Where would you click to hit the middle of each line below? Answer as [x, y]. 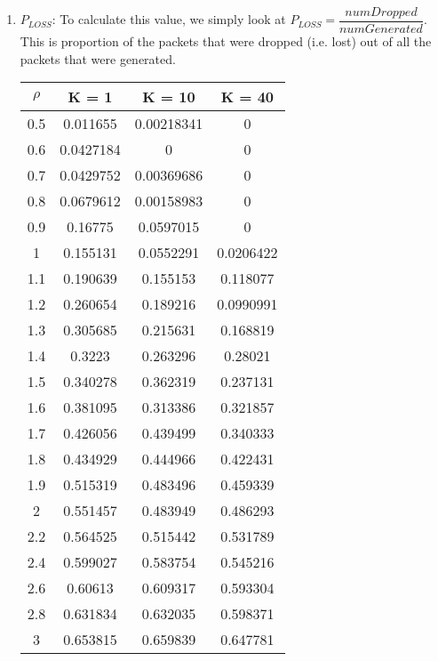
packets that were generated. [98, 58]
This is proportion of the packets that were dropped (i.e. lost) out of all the [226, 41]
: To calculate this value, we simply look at [169, 19]
